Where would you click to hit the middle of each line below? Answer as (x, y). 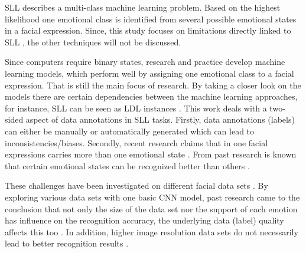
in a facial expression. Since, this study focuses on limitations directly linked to (148, 30)
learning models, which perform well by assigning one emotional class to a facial (149, 73)
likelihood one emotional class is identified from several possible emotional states (151, 19)
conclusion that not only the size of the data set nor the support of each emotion (151, 208)
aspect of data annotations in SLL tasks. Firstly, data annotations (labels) (160, 119)
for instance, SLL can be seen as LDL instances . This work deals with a (136, 108)
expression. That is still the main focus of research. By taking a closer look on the (153, 85)
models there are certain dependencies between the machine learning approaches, (151, 96)
